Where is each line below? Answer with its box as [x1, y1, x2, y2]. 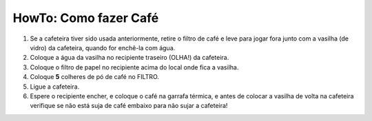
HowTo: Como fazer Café [12, 10, 159, 25]
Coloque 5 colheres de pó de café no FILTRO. [30, 73, 160, 81]
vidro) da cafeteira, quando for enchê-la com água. [30, 43, 176, 52]
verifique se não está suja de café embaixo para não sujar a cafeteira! [30, 102, 228, 110]
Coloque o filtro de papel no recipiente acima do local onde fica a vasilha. [30, 63, 239, 71]
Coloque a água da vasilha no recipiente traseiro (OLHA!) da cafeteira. [30, 54, 229, 62]
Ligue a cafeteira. [30, 82, 80, 91]
